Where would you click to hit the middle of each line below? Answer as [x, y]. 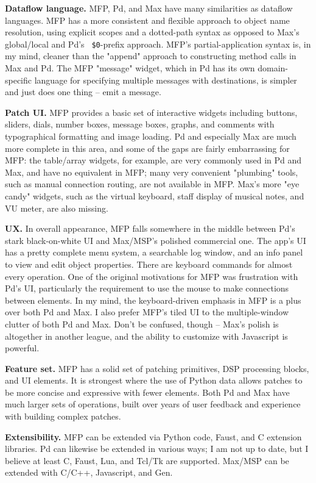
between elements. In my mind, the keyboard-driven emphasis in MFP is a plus [153, 300]
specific [19, 80]
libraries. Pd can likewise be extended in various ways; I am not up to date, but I [157, 449]
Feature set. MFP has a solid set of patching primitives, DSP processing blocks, [157, 368]
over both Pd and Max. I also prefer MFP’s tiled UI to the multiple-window [147, 312]
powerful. [22, 348]
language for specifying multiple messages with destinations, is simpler [166, 80]
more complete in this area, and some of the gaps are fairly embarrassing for [147, 148]
